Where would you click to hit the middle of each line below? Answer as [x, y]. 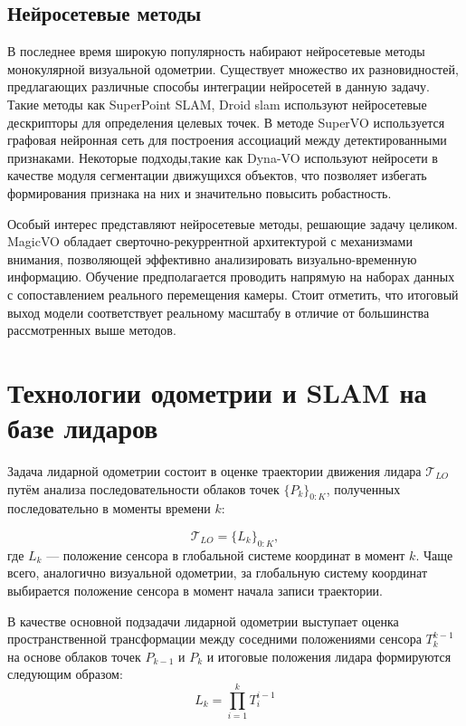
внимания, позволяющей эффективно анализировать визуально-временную [212, 258]
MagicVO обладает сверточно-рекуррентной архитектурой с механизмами [210, 241]
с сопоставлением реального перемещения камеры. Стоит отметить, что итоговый [233, 294]
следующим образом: [65, 674]
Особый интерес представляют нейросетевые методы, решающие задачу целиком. [233, 223]
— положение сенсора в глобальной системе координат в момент [226, 554]
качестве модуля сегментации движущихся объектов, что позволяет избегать [217, 175]
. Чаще [434, 554]
